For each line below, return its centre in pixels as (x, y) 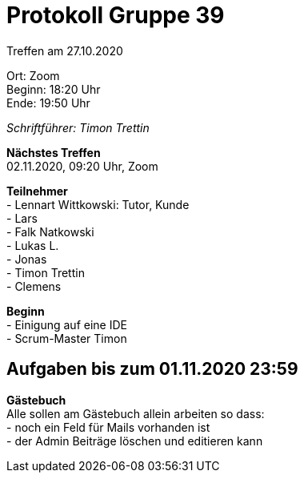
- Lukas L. (33, 245)
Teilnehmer (37, 191)
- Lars (22, 218)
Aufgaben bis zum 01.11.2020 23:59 (152, 369)
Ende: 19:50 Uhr (48, 103)
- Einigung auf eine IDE (67, 324)
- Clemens (34, 286)
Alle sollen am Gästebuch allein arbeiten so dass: (136, 413)
